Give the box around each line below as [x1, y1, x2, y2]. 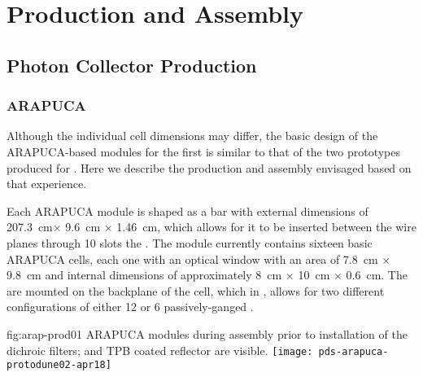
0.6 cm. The [346, 266, 408, 283]
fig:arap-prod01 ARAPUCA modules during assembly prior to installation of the [7, 325, 408, 342]
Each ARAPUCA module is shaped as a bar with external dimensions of [7, 202, 368, 219]
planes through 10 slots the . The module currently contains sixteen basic [7, 234, 373, 251]
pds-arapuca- [318, 345, 389, 357]
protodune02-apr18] [7, 359, 111, 371]
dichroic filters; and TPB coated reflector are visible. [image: [7, 341, 313, 358]
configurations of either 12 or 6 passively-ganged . [7, 298, 254, 315]
